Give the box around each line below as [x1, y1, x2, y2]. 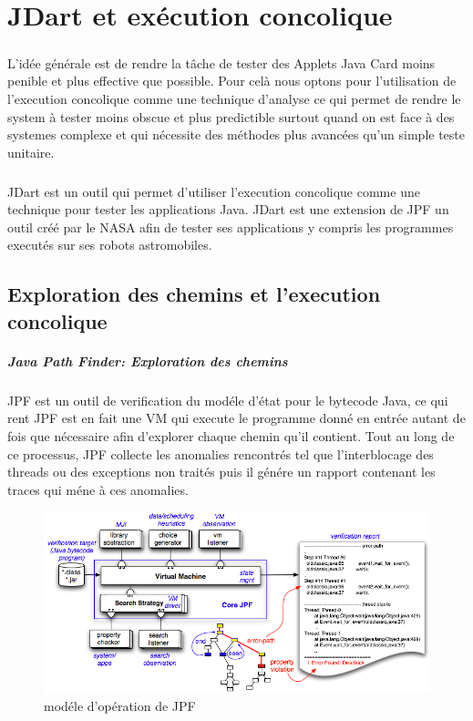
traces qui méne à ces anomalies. [7, 479, 189, 499]
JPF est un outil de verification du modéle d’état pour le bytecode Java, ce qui [7, 390, 448, 409]
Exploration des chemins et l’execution [7, 280, 381, 308]
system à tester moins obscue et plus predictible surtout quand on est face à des [7, 107, 455, 126]
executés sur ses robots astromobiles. [7, 235, 212, 254]
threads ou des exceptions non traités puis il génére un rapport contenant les [7, 462, 436, 481]
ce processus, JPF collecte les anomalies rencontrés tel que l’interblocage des [7, 444, 434, 463]
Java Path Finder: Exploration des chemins [7, 351, 288, 370]
